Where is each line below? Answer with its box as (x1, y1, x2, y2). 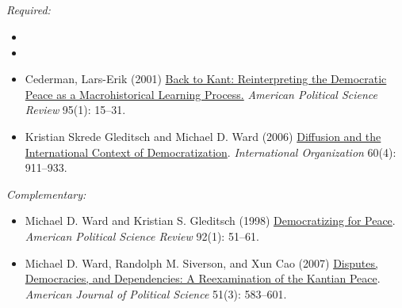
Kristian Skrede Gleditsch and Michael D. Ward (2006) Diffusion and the (25, 127, 381, 144)
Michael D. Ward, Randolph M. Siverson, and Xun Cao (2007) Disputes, (25, 254, 378, 271)
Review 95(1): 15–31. (25, 101, 126, 118)
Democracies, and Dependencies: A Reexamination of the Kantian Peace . (25, 270, 381, 287)
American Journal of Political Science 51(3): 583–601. (25, 285, 287, 302)
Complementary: (6, 185, 86, 202)
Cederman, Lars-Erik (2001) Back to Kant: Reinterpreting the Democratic (25, 70, 387, 87)
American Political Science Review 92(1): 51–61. (25, 227, 259, 244)
